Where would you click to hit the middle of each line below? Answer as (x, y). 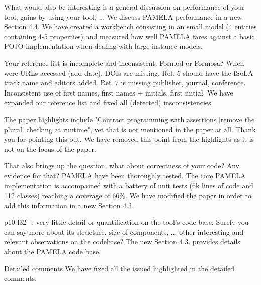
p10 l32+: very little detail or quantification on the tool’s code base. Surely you (126, 222)
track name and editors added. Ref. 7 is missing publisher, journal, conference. (125, 83)
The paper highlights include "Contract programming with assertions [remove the (129, 119)
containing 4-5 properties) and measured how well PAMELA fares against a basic (129, 36)
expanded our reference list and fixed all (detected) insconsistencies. (109, 102)
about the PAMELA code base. (53, 252)
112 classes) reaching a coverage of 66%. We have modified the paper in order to (128, 195)
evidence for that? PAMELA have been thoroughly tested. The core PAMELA (125, 175)
